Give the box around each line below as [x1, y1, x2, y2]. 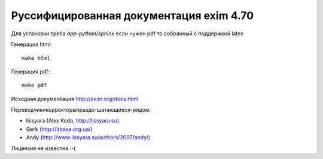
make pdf [22, 82, 47, 89]
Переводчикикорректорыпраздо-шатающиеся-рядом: [11, 106, 151, 113]
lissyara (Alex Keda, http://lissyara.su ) [26, 117, 120, 124]
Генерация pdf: [11, 68, 50, 75]
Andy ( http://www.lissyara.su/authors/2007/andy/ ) [26, 134, 151, 141]
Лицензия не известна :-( [11, 145, 76, 152]
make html [22, 54, 50, 62]
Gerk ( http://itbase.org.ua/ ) [26, 126, 93, 133]
